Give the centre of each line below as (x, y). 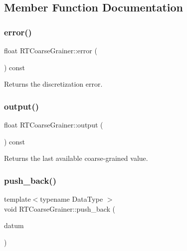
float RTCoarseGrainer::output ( (54, 125)
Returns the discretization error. (53, 84)
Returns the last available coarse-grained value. (76, 158)
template (17, 199)
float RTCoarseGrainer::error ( (51, 50)
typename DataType (72, 199)
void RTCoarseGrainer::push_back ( (60, 208)
